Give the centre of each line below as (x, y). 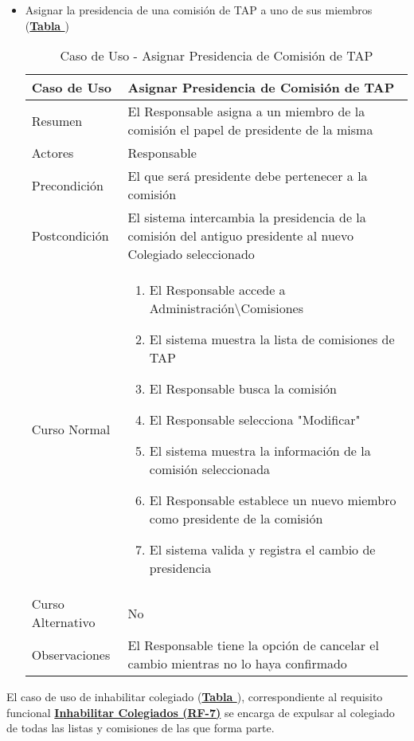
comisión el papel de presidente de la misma (250, 130)
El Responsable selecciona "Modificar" (255, 420)
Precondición (67, 185)
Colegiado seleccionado (191, 254)
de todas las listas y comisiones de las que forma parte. (141, 728)
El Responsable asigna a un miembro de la (246, 112)
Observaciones (71, 654)
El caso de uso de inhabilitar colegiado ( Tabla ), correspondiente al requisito (195, 697)
